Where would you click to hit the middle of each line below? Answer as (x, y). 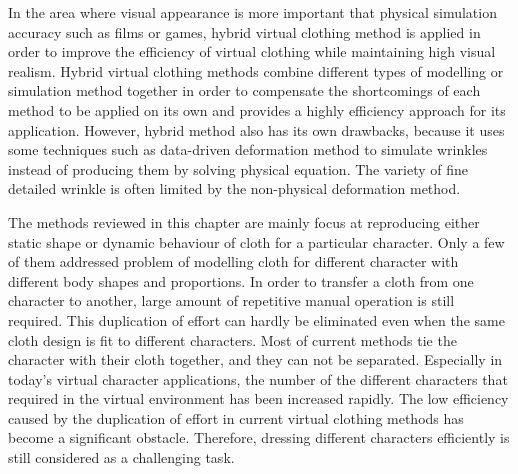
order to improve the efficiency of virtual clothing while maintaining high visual (252, 51)
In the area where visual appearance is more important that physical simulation (252, 12)
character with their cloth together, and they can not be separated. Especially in (255, 359)
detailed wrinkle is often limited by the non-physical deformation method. (234, 188)
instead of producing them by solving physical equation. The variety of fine (238, 168)
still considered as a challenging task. (121, 457)
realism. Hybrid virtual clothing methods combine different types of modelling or (256, 70)
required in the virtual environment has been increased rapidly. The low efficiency (258, 398)
